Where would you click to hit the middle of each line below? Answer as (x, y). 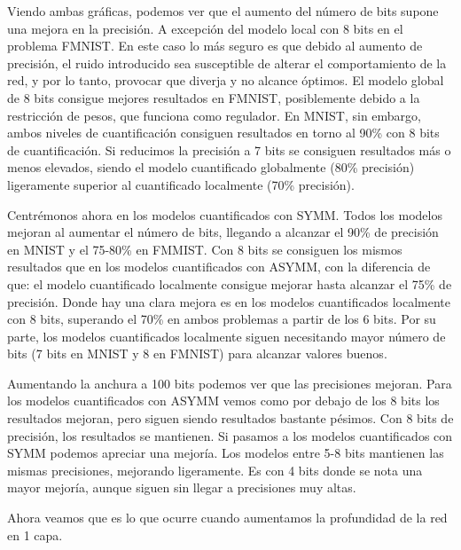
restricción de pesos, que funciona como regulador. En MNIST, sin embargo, (214, 115)
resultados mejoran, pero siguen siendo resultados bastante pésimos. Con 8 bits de (230, 418)
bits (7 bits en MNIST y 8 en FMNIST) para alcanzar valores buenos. (197, 354)
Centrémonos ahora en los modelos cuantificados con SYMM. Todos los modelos (225, 214)
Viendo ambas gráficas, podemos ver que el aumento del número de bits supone (223, 11)
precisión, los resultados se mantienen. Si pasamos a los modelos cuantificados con (230, 435)
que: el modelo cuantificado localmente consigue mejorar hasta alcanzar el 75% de (230, 283)
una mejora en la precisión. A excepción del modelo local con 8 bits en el (205, 28)
